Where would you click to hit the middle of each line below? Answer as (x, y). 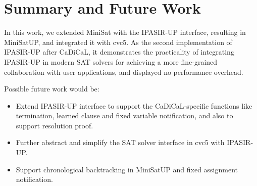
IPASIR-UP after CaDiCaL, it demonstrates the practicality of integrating (119, 52)
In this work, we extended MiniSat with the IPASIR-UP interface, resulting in (125, 32)
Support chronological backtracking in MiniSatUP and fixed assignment (127, 169)
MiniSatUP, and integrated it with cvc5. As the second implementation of (118, 42)
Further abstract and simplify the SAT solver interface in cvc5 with (120, 142)
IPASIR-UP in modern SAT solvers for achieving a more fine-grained (111, 61)
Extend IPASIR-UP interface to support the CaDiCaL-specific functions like (134, 105)
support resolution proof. (55, 125)
